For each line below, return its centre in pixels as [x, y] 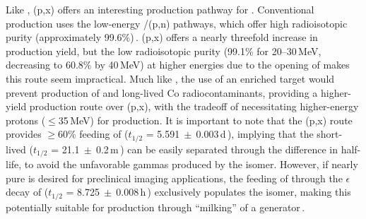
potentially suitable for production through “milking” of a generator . [155, 207]
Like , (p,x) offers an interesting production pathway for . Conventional [160, 9]
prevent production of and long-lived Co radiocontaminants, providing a [162, 92]
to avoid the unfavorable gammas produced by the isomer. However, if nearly [191, 164]
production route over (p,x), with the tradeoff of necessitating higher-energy [194, 106]
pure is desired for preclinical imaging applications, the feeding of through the [174, 178]
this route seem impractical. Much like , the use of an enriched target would [170, 78]
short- [330, 134]
